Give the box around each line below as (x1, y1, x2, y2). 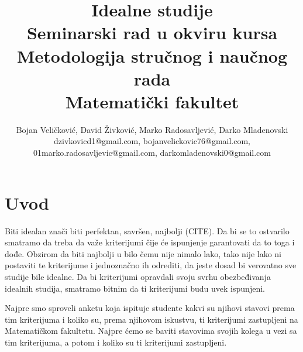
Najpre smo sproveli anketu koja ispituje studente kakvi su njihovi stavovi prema (5, 302, 295, 314)
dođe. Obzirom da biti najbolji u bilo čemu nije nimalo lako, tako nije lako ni (5, 247, 281, 259)
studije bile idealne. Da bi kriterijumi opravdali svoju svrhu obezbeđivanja (5, 270, 271, 282)
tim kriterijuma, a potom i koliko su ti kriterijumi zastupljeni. (5, 336, 227, 348)
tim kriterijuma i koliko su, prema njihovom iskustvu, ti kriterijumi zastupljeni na (5, 313, 298, 325)
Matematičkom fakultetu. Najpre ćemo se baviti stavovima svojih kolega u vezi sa (5, 324, 297, 337)
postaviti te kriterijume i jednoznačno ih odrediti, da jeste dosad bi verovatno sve (5, 259, 297, 271)
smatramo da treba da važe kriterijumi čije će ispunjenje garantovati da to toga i (5, 236, 295, 248)
